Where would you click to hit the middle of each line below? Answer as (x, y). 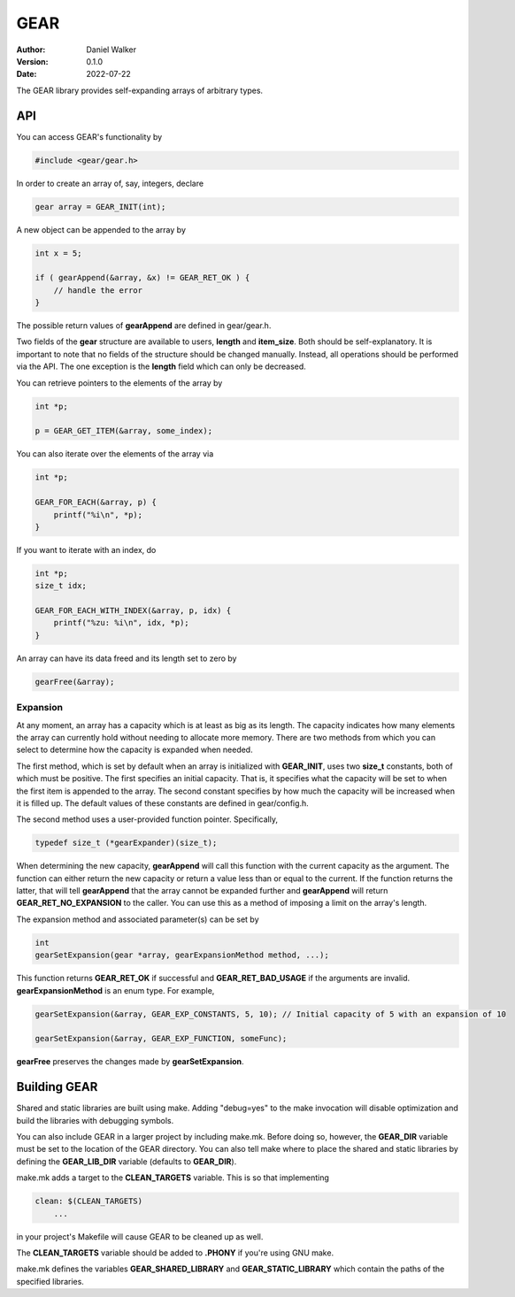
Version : (32, 61)
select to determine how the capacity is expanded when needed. (135, 750)
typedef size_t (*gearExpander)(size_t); (126, 843)
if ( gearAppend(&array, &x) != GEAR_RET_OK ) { (142, 278)
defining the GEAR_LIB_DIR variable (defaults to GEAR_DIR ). (127, 1161)
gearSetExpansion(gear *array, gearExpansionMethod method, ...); (182, 955)
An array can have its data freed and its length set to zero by (127, 658)
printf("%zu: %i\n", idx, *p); (121, 623)
